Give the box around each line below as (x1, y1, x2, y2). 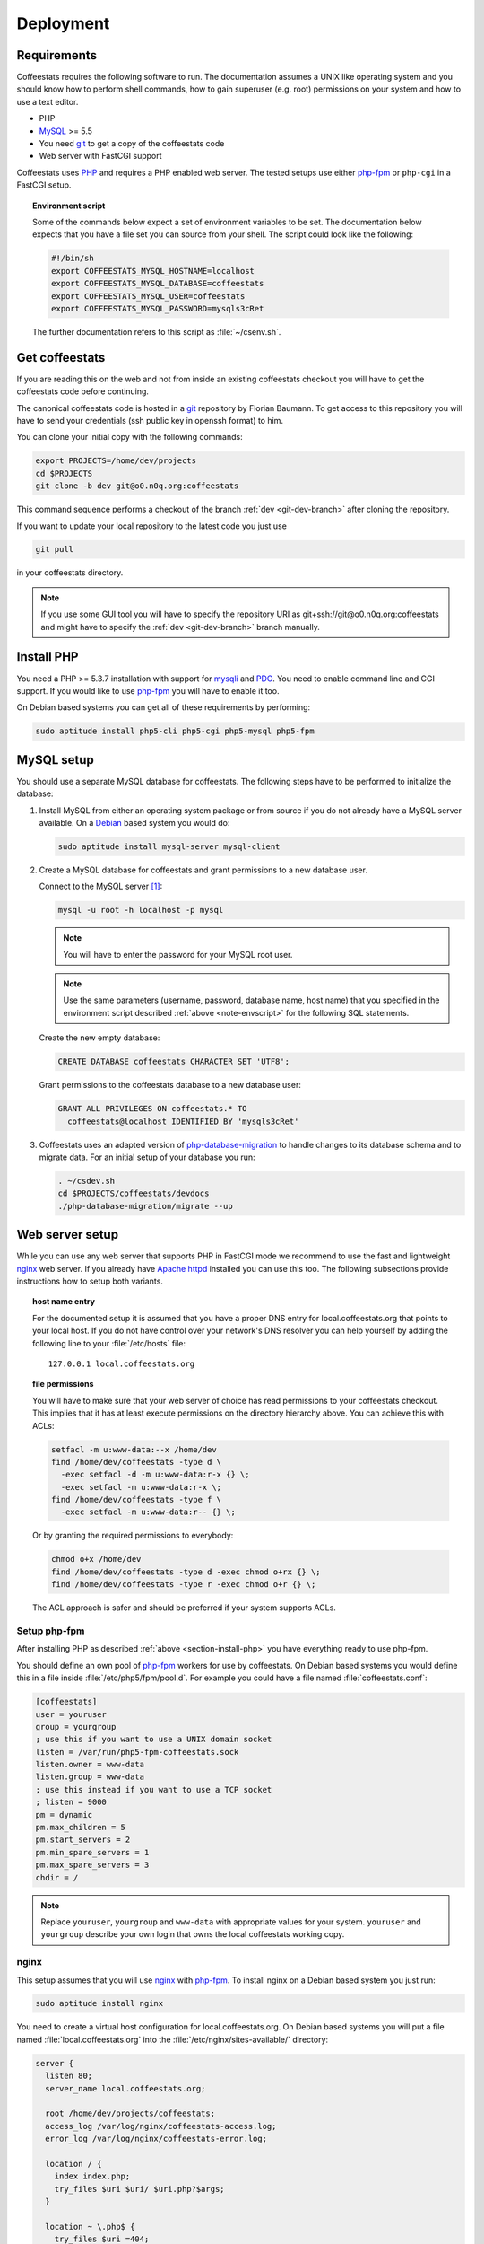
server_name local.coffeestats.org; (45, 2083, 206, 2093)
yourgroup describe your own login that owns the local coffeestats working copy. (40, 1929, 345, 1940)
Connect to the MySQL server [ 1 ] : (39, 881, 163, 892)
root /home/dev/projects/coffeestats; (45, 2108, 215, 2118)
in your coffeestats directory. (16, 567, 124, 578)
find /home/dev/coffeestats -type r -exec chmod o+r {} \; (50, 1580, 316, 1590)
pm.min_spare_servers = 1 (35, 1847, 150, 1857)
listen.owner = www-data (35, 1759, 145, 1770)
